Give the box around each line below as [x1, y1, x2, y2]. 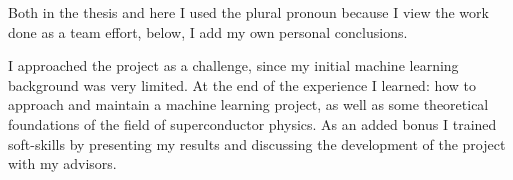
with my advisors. [8, 153, 117, 174]
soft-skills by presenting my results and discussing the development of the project [8, 133, 506, 154]
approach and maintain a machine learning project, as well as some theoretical [8, 94, 489, 115]
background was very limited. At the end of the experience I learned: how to [8, 74, 477, 95]
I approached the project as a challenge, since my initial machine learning [8, 55, 459, 76]
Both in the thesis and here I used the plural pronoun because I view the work [8, 2, 489, 22]
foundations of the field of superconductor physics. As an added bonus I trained [8, 113, 497, 134]
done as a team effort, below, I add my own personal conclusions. [8, 21, 408, 42]
